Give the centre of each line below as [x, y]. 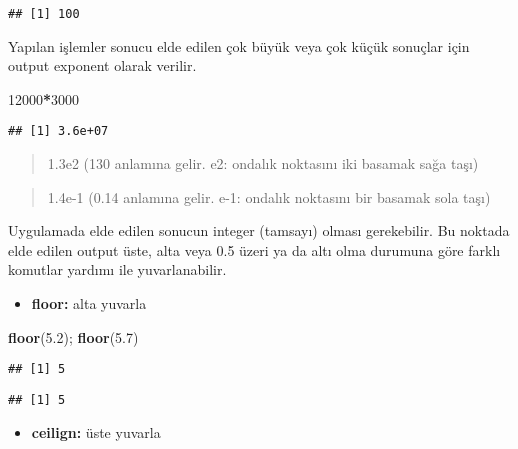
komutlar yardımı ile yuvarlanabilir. [117, 269]
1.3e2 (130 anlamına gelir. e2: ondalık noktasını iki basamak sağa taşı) [263, 163]
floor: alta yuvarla [89, 303]
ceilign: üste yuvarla [96, 431]
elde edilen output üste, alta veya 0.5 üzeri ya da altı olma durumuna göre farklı [254, 249]
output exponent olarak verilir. [102, 65]
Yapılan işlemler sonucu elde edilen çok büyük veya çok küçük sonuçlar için [239, 45]
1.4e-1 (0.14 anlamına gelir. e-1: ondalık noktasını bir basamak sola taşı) [269, 196]
